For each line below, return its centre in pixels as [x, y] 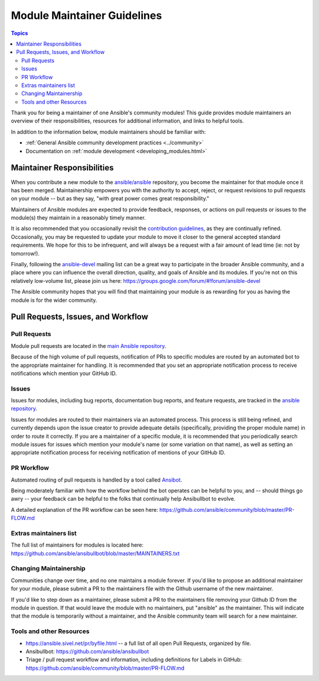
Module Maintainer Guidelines [87, 15]
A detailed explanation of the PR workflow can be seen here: [85, 509]
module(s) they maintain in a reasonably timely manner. [78, 218]
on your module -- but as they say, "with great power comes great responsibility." [110, 199]
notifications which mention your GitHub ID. [64, 373]
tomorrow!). [25, 253]
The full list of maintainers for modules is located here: [77, 545]
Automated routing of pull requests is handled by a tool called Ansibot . [97, 480]
